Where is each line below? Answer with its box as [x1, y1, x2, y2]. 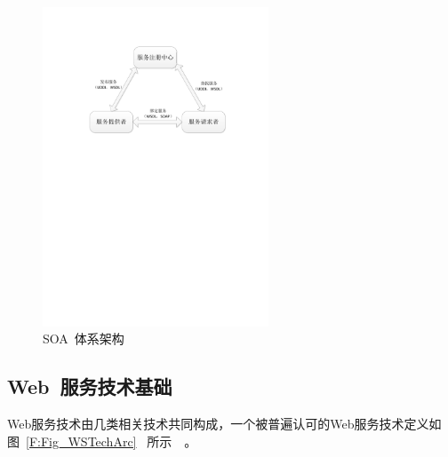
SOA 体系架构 [43, 329, 124, 348]
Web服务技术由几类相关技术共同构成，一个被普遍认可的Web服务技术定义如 [7, 414, 442, 433]
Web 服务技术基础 [7, 373, 172, 400]
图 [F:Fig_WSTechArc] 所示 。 [7, 431, 197, 450]
